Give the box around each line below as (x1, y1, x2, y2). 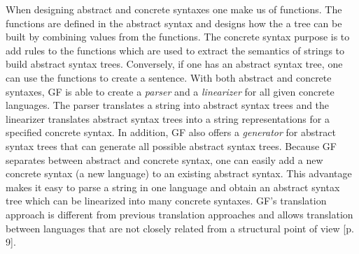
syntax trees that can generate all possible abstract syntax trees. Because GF (6, 138, 337, 153)
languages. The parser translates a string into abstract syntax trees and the (6, 98, 330, 112)
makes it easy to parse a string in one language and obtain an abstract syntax (6, 179, 340, 194)
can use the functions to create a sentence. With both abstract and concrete (6, 70, 332, 84)
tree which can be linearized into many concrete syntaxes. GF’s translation (6, 193, 327, 208)
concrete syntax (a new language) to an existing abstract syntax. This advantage (6, 166, 352, 181)
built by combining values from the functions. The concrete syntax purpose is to (6, 29, 350, 44)
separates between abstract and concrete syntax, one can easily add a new (6, 152, 323, 167)
